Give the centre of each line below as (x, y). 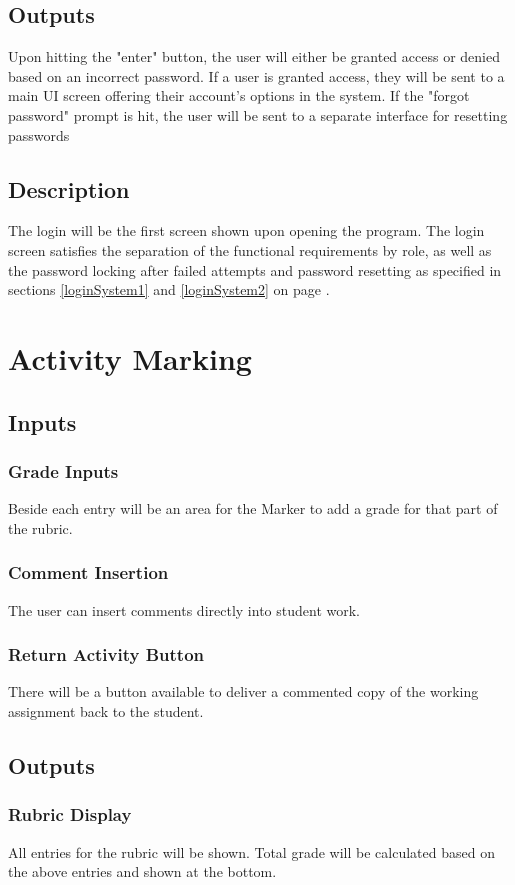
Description (69, 188)
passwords (39, 134)
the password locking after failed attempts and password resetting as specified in (255, 269)
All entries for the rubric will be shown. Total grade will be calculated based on (251, 851)
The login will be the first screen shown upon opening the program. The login (246, 230)
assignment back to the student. (106, 710)
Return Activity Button (106, 654)
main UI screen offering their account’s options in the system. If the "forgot (239, 95)
